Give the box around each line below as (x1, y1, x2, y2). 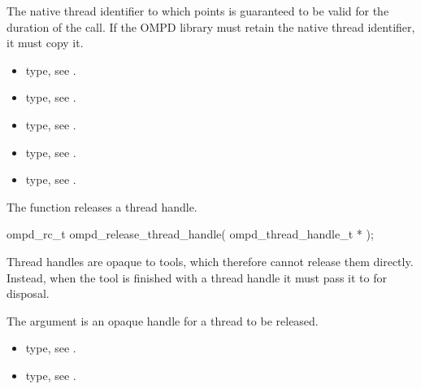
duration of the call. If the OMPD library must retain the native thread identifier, (7, 18, 415, 35)
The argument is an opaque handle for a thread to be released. (7, 312, 319, 329)
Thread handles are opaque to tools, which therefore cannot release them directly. (7, 252, 414, 269)
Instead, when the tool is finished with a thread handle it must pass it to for (7, 269, 387, 286)
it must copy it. (7, 34, 84, 51)
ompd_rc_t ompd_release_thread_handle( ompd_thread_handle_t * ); (7, 225, 374, 243)
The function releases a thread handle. (7, 198, 197, 215)
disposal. (7, 285, 50, 302)
